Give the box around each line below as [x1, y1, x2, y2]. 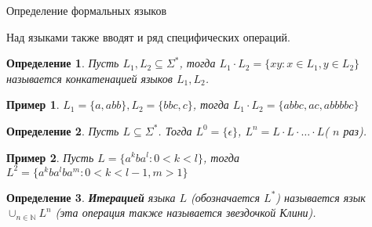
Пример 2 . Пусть [6, 149, 94, 165]
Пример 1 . [6, 96, 60, 113]
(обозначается [191, 189, 261, 205]
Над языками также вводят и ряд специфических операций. [6, 28, 290, 45]
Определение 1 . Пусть [6, 55, 119, 71]
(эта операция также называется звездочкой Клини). [55, 204, 316, 221]
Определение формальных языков [6, 2, 166, 18]
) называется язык [275, 189, 366, 205]
